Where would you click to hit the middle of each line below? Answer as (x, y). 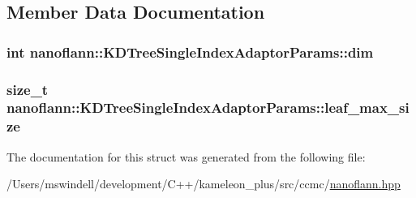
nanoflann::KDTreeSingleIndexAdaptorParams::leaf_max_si (208, 108)
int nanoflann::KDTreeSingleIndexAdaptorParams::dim (190, 52)
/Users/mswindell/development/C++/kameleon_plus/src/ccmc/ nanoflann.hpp (204, 184)
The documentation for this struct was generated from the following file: (186, 156)
